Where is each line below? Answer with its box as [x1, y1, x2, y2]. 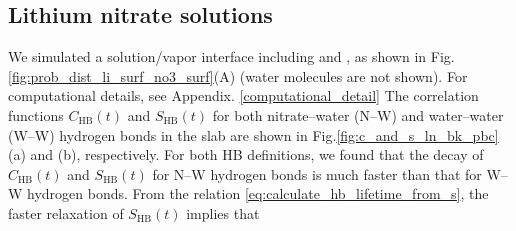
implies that [186, 202, 260, 223]
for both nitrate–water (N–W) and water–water [212, 104, 504, 125]
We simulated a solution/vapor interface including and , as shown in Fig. [8, 46, 455, 67]
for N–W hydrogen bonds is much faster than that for [152, 163, 482, 184]
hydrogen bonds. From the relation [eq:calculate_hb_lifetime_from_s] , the [27, 183, 489, 204]
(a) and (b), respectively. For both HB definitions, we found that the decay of [8, 144, 484, 165]
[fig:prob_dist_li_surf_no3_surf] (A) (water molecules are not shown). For [8, 65, 468, 86]
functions [8, 104, 64, 125]
